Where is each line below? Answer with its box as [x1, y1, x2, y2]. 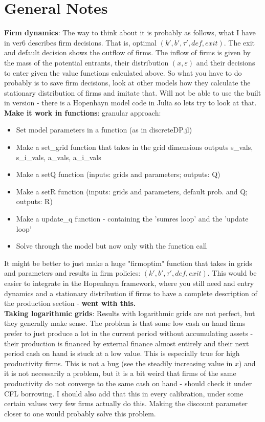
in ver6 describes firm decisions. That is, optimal [4, 37, 157, 48]
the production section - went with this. [4, 298, 136, 308]
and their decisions [196, 57, 255, 68]
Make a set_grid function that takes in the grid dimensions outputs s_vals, [16, 142, 253, 152]
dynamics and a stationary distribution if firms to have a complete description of [4, 287, 257, 298]
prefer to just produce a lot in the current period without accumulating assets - [4, 327, 253, 338]
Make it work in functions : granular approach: [4, 107, 161, 118]
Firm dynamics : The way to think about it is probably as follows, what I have [4, 27, 256, 38]
